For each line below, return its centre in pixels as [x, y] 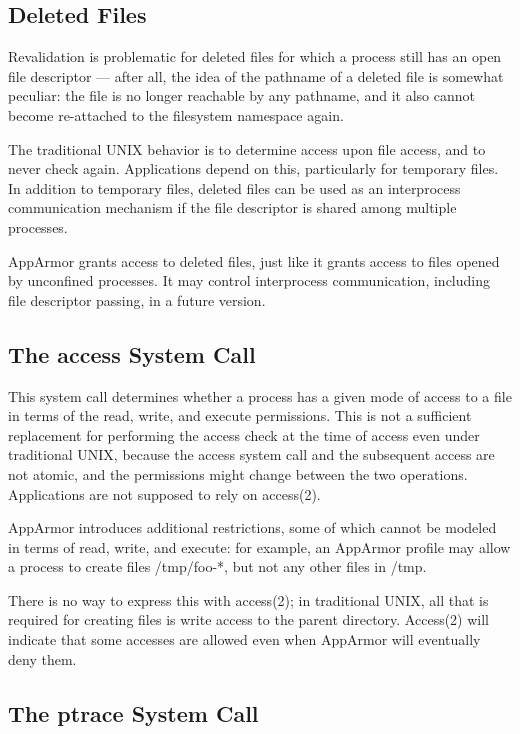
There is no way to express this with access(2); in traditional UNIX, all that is [248, 599]
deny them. [42, 658]
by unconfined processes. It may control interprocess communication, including [249, 280]
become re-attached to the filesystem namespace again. [176, 114]
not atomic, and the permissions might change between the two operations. [238, 473]
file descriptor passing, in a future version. [137, 299]
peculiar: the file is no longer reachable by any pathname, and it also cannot [241, 95]
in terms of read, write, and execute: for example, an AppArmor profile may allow [259, 546]
